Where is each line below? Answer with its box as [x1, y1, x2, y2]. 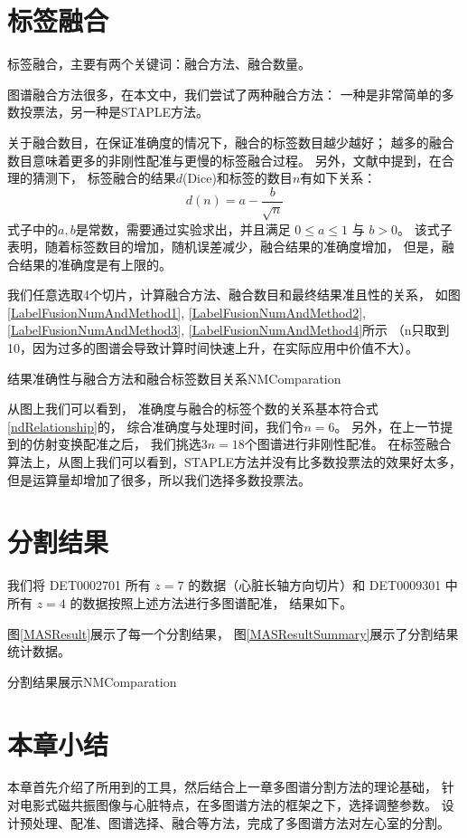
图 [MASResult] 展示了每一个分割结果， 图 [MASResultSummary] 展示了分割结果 [7, 624, 459, 643]
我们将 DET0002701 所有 [7, 576, 151, 595]
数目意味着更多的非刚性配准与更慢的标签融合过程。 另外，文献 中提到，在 [7, 150, 442, 169]
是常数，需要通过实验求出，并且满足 [75, 219, 291, 238]
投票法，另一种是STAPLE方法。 [19, 102, 210, 121]
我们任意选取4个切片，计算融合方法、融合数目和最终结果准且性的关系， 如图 [7, 285, 461, 304]
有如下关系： [300, 168, 377, 187]
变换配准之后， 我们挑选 [57, 434, 201, 453]
